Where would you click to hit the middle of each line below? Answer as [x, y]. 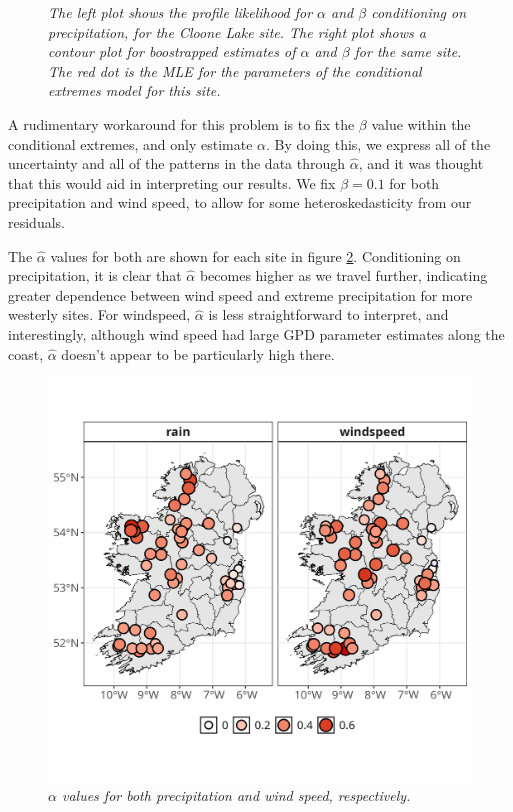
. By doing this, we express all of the [378, 143]
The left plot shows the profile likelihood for [180, 12]
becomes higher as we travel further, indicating [343, 275]
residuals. [36, 221]
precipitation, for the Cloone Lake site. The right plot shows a [237, 31]
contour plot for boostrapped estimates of [172, 51]
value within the [421, 123]
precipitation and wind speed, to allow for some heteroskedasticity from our [240, 202]
